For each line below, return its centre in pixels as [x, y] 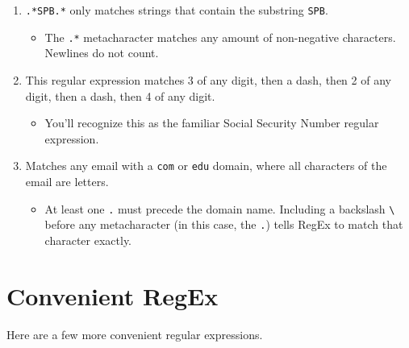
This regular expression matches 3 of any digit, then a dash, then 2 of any [208, 79]
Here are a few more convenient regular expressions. [135, 334]
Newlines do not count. [102, 53]
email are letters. [67, 181]
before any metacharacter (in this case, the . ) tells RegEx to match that [224, 224]
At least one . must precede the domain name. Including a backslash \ [220, 208]
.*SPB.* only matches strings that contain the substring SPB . [177, 10]
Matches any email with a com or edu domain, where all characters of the [206, 166]
